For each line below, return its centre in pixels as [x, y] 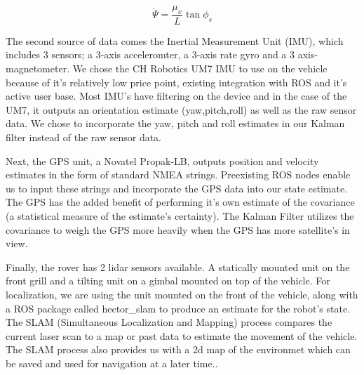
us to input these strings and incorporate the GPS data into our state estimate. [177, 188]
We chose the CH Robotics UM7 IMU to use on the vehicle [200, 68]
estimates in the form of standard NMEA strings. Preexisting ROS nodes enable [178, 175]
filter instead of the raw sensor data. [84, 137]
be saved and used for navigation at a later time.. [112, 363]
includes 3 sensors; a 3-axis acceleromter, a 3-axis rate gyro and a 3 [150, 54]
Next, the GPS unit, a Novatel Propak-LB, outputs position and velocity [162, 160]
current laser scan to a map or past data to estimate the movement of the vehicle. [182, 335]
